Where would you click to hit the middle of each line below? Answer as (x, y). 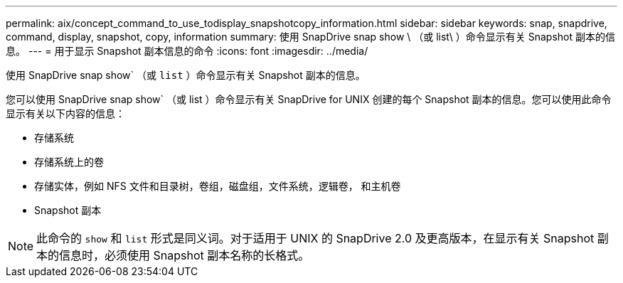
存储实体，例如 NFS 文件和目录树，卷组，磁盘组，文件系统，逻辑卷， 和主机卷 (218, 186)
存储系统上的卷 (69, 162)
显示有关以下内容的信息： (65, 113)
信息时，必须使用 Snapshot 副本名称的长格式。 (185, 255)
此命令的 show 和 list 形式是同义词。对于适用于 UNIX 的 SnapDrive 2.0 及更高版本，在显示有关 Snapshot (315, 238)
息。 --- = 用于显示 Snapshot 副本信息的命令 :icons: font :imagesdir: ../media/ (187, 51)
